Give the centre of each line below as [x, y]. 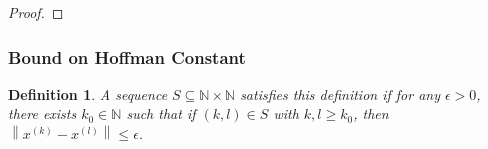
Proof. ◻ [36, 12]
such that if [161, 113]
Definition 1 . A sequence [88, 93]
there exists [42, 113]
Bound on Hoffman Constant [127, 56]
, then [371, 113]
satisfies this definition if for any [340, 93]
